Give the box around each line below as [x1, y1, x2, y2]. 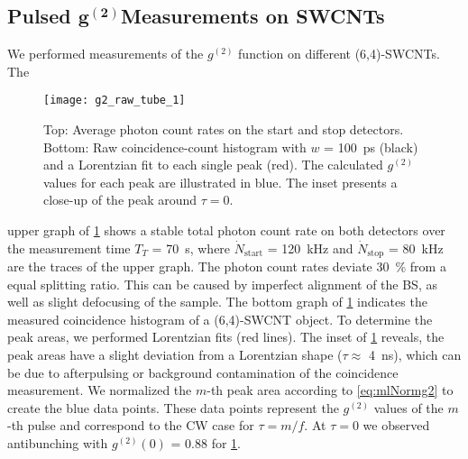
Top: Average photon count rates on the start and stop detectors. [43, 120, 404, 139]
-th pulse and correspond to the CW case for [7, 416, 254, 435]
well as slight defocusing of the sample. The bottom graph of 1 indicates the [7, 292, 427, 311]
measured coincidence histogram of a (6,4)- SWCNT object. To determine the [7, 309, 433, 328]
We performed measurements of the [7, 44, 204, 63]
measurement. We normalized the [7, 381, 192, 399]
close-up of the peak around [43, 190, 197, 209]
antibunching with [7, 434, 108, 452]
